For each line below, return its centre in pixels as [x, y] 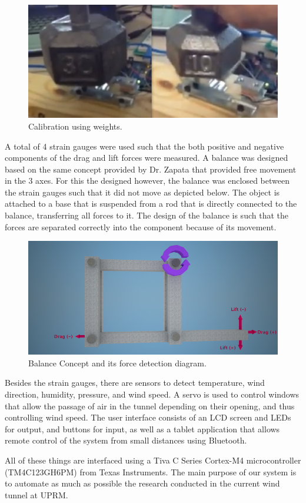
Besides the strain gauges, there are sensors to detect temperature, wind [135, 383]
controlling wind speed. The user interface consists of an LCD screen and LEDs [148, 417]
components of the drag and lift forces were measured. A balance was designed [147, 158]
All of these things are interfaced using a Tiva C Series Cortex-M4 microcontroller [153, 460]
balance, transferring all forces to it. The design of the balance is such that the [147, 215]
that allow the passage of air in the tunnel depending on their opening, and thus [150, 406]
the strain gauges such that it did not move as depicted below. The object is [142, 192]
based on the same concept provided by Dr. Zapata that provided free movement [151, 169]
